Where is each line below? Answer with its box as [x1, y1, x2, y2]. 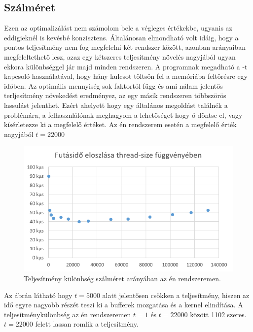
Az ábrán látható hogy [4, 290, 72, 300]
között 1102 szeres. [190, 309, 247, 319]
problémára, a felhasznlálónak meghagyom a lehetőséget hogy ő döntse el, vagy [4, 109, 243, 120]
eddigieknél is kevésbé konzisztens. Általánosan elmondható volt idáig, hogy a [4, 32, 239, 42]
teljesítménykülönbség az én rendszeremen [4, 309, 131, 319]
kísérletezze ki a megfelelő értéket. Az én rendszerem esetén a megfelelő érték [4, 119, 237, 130]
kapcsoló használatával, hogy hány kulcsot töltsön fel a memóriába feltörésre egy [4, 71, 248, 81]
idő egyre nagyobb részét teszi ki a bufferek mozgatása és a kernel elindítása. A [4, 299, 243, 310]
